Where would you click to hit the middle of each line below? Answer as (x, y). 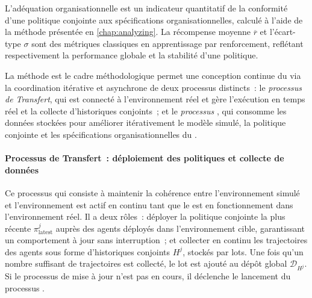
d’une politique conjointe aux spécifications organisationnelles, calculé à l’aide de (154, 20)
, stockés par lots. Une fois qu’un (243, 251)
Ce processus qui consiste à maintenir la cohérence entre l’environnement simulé (152, 192)
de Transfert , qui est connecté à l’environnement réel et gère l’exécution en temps (155, 99)
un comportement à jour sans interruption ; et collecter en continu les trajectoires (156, 240)
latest (45, 233)
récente (18, 228)
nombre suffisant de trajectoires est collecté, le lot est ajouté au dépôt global (146, 263)
